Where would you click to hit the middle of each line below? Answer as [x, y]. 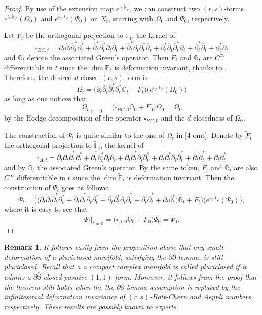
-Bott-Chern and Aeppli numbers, [201, 297]
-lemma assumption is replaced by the [182, 286]
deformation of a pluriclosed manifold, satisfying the [85, 257]
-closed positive [64, 277]
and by [15, 167]
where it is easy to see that [46, 209]
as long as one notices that [45, 99]
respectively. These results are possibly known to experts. [91, 306]
